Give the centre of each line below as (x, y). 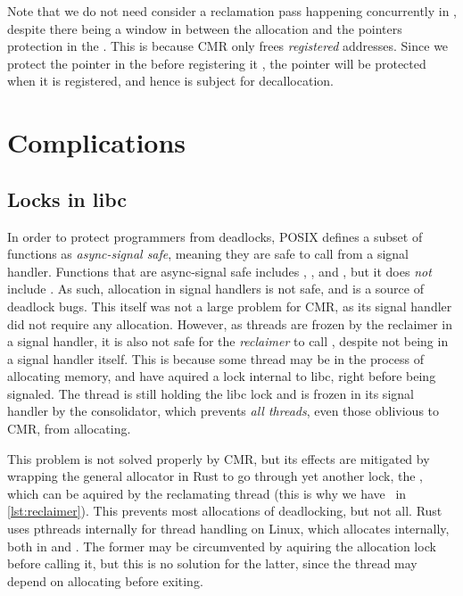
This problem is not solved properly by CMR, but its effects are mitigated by (219, 458)
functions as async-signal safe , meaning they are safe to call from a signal (208, 254)
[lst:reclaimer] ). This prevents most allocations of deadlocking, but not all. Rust (225, 511)
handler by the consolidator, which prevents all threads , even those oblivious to (223, 411)
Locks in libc (67, 199)
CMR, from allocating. (69, 429)
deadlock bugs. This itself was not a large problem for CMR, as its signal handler (230, 306)
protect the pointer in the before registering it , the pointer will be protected (217, 63)
